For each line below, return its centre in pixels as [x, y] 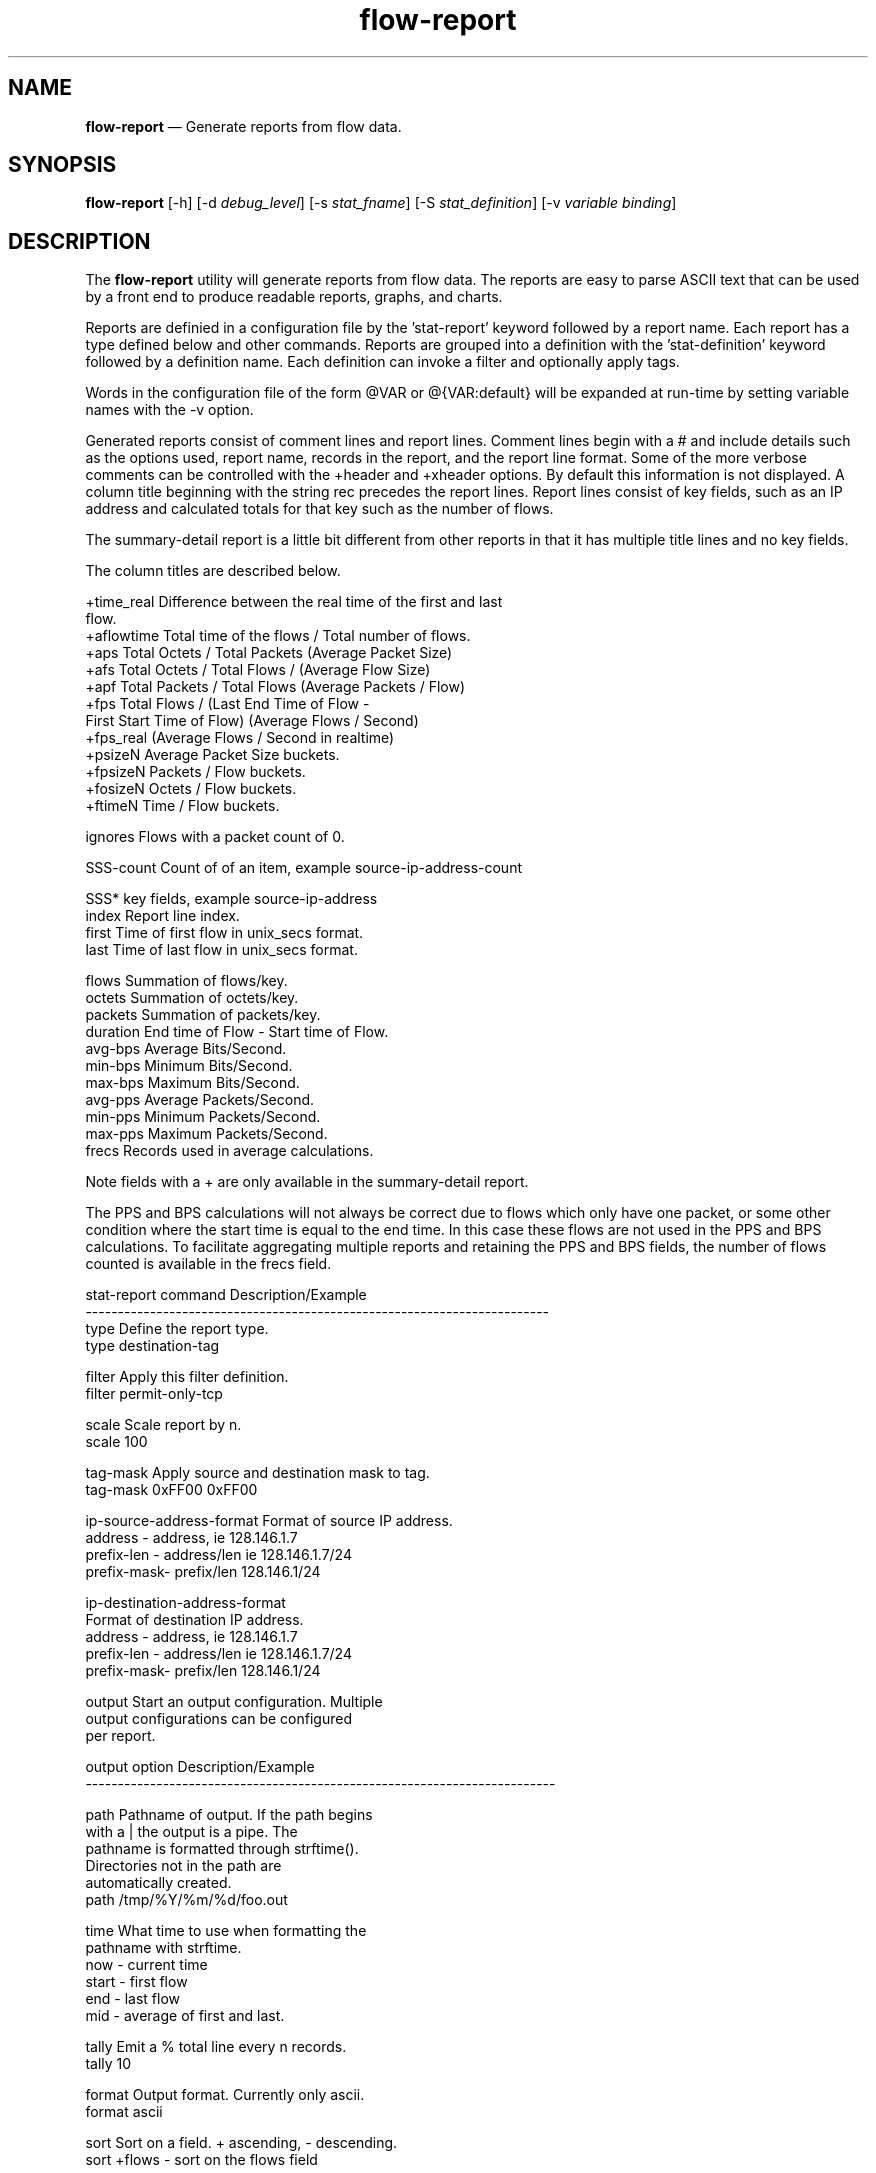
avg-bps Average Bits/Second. [186, 1049]
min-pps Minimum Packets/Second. [203, 1117]
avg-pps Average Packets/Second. [200, 1100]
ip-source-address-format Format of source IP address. [269, 1521]
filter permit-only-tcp [154, 1394]
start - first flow [136, 1982]
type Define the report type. [177, 1329]
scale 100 [116, 1442]
